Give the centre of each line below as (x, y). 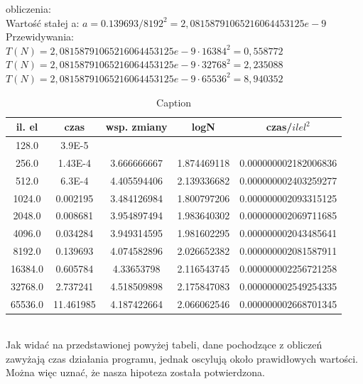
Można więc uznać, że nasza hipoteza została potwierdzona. (135, 372)
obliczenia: (28, 9)
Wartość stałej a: (43, 22)
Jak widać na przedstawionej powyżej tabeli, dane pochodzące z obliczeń (164, 345)
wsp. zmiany (136, 127)
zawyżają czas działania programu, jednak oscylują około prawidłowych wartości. (182, 358)
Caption (174, 102)
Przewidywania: (40, 37)
